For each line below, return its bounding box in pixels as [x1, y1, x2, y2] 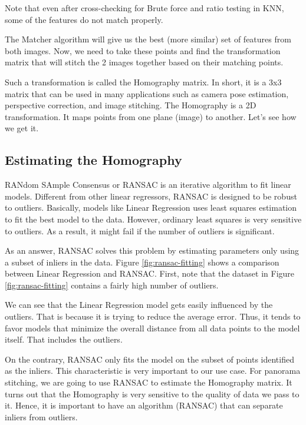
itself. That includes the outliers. [5, 333, 123, 346]
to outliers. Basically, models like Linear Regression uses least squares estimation [5, 201, 297, 214]
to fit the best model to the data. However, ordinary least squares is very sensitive [5, 213, 302, 225]
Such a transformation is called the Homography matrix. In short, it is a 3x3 [5, 75, 282, 88]
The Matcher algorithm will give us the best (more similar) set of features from [5, 33, 291, 45]
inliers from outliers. [5, 410, 78, 423]
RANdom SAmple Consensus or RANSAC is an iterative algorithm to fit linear [5, 178, 291, 191]
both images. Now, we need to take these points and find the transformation [5, 44, 281, 57]
